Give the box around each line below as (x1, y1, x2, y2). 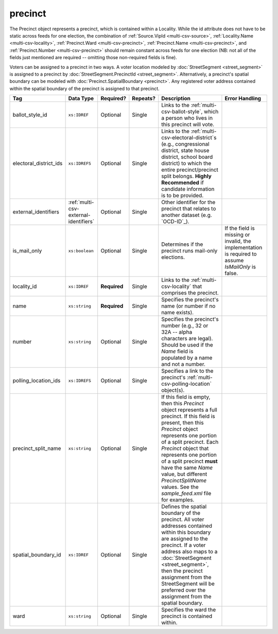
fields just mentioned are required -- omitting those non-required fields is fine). (9, 55, 177, 61)
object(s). (161, 387, 185, 394)
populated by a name (161, 354, 213, 361)
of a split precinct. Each (161, 439, 219, 446)
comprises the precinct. (161, 289, 219, 297)
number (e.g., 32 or (161, 322, 208, 329)
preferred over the (161, 587, 206, 594)
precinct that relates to (161, 205, 216, 212)
